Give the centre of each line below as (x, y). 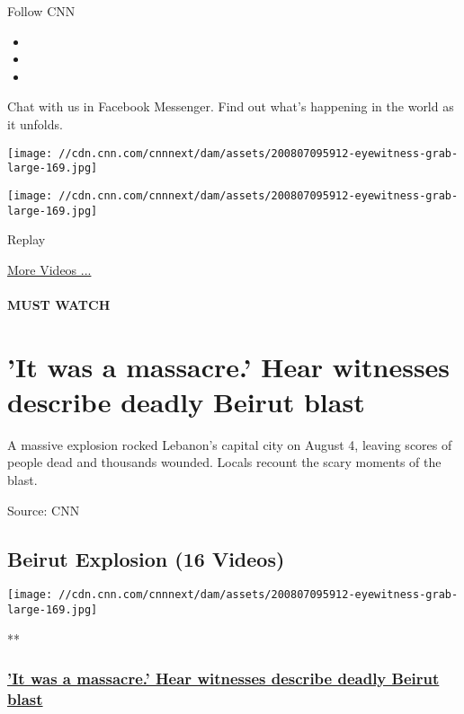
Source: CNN (44, 510)
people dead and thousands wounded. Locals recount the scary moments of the (224, 462)
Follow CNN (41, 11)
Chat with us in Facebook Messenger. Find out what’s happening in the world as (231, 106)
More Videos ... (49, 269)
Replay (27, 239)
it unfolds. (35, 123)
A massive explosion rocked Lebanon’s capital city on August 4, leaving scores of (230, 444)
